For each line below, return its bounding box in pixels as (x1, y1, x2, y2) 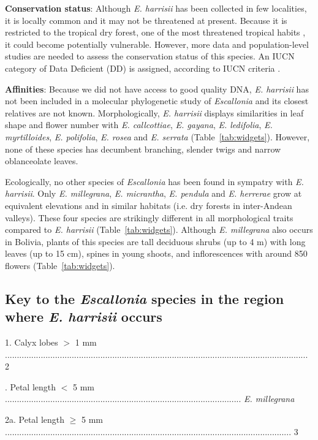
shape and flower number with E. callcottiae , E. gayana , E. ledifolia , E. (5, 118, 273, 131)
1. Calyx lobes (5, 336, 58, 349)
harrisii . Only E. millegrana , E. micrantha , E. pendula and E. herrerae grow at (5, 187, 302, 200)
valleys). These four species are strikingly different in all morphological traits (5, 211, 293, 224)
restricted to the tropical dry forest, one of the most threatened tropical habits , (5, 26, 306, 39)
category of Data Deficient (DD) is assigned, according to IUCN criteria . (5, 61, 281, 74)
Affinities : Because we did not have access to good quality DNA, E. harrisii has (5, 82, 309, 95)
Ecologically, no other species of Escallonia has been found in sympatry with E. (5, 175, 304, 188)
